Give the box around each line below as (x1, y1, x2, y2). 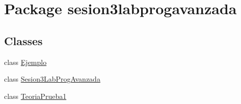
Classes (4, 32, 43, 48)
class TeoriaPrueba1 (4, 90, 67, 101)
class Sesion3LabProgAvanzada (4, 74, 100, 84)
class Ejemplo (4, 56, 47, 67)
